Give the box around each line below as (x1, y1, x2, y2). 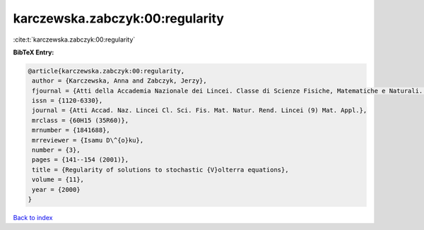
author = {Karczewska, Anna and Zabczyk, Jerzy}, (32, 77, 208, 85)
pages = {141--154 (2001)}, (32, 156, 129, 164)
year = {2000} (32, 186, 81, 193)
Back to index (13, 213, 53, 222)
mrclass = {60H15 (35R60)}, (32, 116, 129, 124)
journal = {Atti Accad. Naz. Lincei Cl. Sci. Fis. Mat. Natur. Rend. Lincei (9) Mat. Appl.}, (32, 107, 367, 114)
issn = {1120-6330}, (32, 97, 103, 105)
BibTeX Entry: (13, 48, 54, 56)
